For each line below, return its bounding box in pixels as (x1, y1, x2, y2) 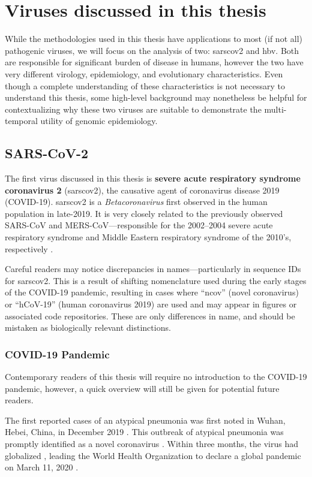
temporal (5, 114, 38, 127)
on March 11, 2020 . (5, 461, 79, 473)
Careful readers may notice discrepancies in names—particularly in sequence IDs (5, 262, 301, 275)
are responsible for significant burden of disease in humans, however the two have (5, 56, 304, 68)
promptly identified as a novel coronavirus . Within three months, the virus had (5, 437, 298, 449)
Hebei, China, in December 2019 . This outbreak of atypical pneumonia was (5, 425, 284, 438)
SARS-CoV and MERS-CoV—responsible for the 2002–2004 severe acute (5, 219, 273, 231)
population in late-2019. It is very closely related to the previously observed (5, 207, 283, 219)
